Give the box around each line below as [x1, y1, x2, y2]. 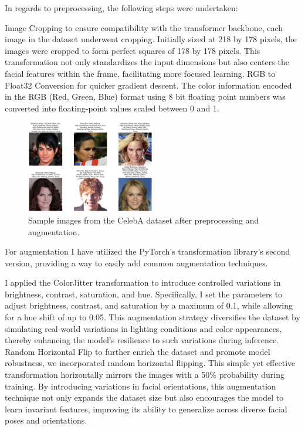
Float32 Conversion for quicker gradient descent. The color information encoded [5, 79, 292, 91]
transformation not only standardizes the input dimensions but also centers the [5, 56, 289, 68]
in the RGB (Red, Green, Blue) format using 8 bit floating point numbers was [5, 90, 286, 103]
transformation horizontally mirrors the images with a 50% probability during [5, 368, 284, 381]
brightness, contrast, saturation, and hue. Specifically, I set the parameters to [5, 287, 283, 300]
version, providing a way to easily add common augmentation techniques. [5, 256, 268, 269]
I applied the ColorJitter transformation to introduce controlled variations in [5, 276, 281, 289]
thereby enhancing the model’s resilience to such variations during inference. [5, 334, 279, 346]
